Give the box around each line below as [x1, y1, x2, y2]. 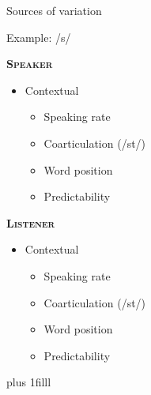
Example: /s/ [6, 28, 71, 45]
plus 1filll [6, 374, 51, 390]
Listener [6, 214, 55, 231]
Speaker [6, 55, 53, 72]
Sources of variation [6, 2, 102, 18]
